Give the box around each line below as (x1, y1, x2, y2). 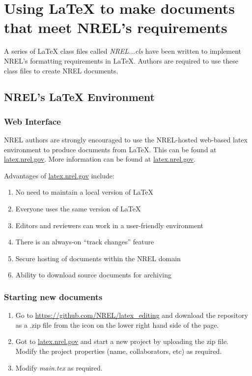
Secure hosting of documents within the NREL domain (15, 253, 181, 263)
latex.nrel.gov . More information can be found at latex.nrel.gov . (4, 154, 196, 164)
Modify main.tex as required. (15, 362, 103, 373)
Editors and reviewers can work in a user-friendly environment (15, 220, 204, 230)
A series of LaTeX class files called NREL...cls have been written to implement (4, 46, 242, 56)
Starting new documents (4, 290, 103, 303)
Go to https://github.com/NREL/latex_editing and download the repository (15, 310, 248, 320)
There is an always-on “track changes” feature (15, 237, 154, 247)
